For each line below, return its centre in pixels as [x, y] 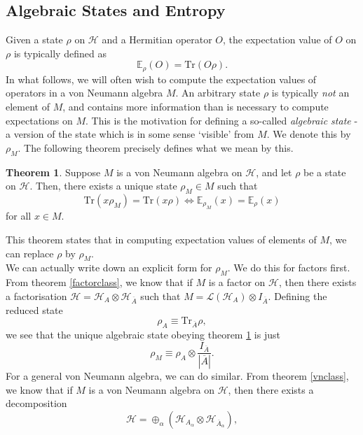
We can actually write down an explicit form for [109, 268]
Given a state [34, 40]
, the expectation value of [278, 40]
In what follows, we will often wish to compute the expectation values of [161, 79]
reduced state [34, 309]
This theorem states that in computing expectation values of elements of [161, 239]
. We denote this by [309, 134]
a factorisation [36, 295]
